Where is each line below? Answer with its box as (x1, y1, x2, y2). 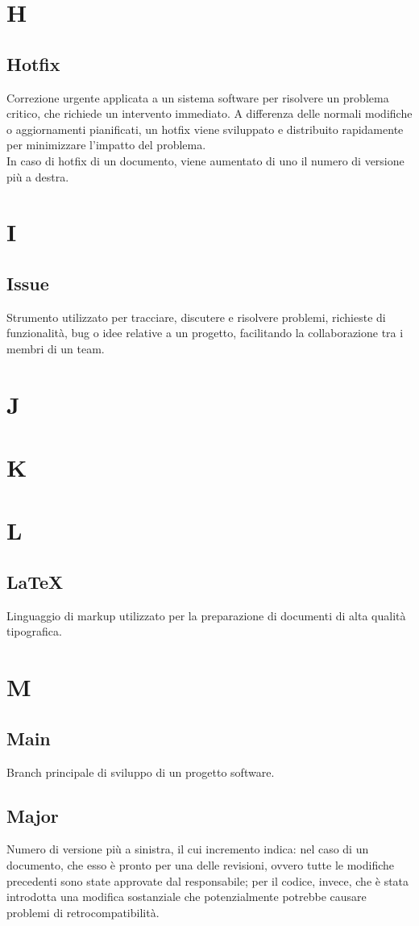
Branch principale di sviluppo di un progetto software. (6, 763, 275, 780)
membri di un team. (6, 340, 105, 357)
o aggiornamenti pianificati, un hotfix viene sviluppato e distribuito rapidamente (6, 120, 404, 137)
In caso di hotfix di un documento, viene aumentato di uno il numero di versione (6, 152, 404, 169)
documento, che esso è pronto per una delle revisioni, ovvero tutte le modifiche (6, 856, 395, 873)
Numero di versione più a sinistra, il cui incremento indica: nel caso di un (6, 840, 369, 857)
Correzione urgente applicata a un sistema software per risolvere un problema (6, 89, 389, 106)
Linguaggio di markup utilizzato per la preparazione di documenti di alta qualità (6, 607, 406, 624)
